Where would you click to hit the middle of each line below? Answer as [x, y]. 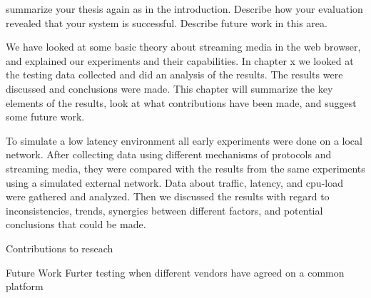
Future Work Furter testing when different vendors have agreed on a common [175, 272]
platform [25, 286]
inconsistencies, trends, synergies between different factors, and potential [164, 210]
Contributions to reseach [60, 248]
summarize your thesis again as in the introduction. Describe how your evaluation [184, 9]
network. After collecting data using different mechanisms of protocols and [169, 154]
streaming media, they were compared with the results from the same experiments [185, 168]
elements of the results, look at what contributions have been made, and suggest [181, 102]
